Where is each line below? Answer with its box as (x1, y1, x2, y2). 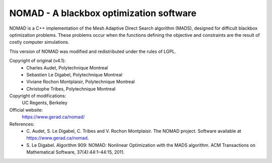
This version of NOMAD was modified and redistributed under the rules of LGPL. (9, 48, 176, 54)
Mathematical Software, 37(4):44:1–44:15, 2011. (26, 149, 125, 155)
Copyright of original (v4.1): (9, 58, 66, 64)
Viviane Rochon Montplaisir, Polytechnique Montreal (26, 78, 135, 85)
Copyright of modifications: (9, 93, 66, 99)
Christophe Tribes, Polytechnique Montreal (26, 86, 116, 92)
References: (9, 121, 35, 127)
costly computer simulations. (9, 39, 70, 45)
